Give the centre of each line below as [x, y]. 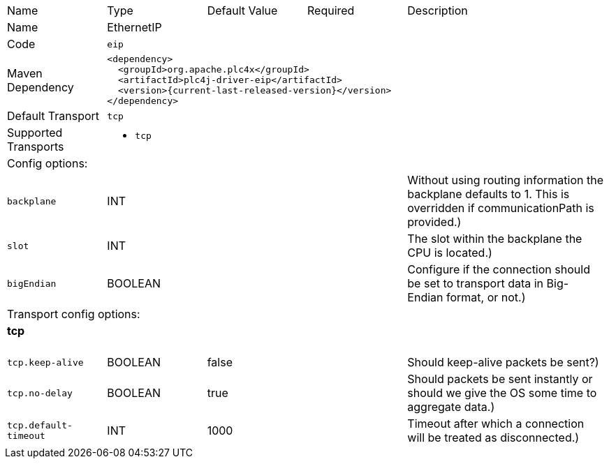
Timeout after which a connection [496, 424]
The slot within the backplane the [495, 239]
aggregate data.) [451, 407]
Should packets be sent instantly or [500, 379]
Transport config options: [74, 314]
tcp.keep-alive [45, 362]
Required [331, 10]
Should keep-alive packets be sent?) [503, 362]
